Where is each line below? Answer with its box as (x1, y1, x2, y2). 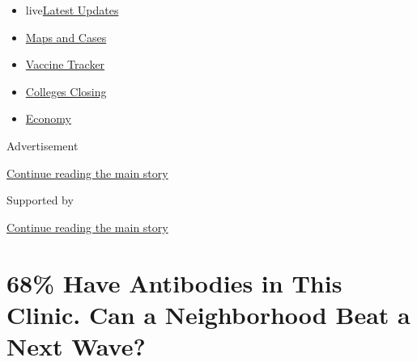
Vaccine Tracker (25, 56, 105, 73)
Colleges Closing (25, 82, 107, 99)
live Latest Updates (25, 2, 119, 18)
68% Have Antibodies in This (6, 266, 343, 299)
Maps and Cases (25, 28, 107, 45)
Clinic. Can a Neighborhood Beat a (6, 297, 411, 330)
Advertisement (6, 137, 79, 154)
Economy (25, 110, 71, 127)
